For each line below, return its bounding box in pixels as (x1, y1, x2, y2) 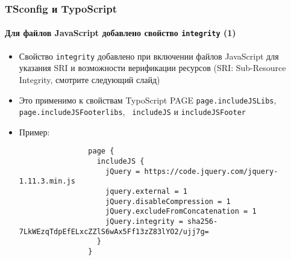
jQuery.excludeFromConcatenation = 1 (105, 207, 257, 216)
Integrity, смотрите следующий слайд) (19, 73, 160, 85)
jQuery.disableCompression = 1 (105, 197, 231, 206)
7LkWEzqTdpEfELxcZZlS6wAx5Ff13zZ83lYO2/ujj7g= (19, 227, 209, 236)
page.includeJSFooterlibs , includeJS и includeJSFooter (19, 105, 246, 118)
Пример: (19, 125, 50, 138)
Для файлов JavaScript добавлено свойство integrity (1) (5, 26, 236, 39)
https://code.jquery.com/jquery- (144, 167, 278, 176)
